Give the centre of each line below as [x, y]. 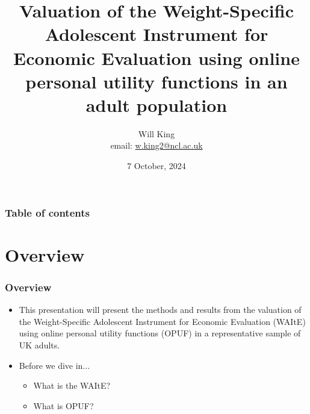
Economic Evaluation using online [157, 57]
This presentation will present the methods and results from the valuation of [160, 310]
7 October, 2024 [157, 166]
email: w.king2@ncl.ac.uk [157, 145]
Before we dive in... [54, 365]
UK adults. [39, 344]
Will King [157, 133]
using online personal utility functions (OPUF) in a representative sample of [160, 333]
